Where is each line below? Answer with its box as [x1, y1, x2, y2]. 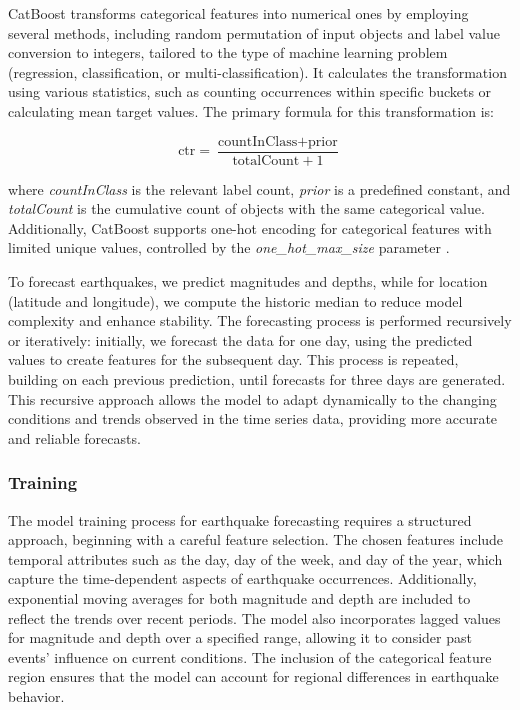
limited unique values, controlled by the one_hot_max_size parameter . [8, 237, 450, 258]
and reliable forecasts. [8, 427, 141, 448]
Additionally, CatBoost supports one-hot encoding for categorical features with [8, 217, 492, 238]
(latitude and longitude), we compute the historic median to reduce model [8, 290, 463, 311]
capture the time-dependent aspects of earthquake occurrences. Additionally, [8, 568, 477, 589]
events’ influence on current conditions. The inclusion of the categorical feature [8, 646, 492, 667]
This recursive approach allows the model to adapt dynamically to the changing [8, 388, 497, 409]
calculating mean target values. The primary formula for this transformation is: [8, 100, 494, 121]
